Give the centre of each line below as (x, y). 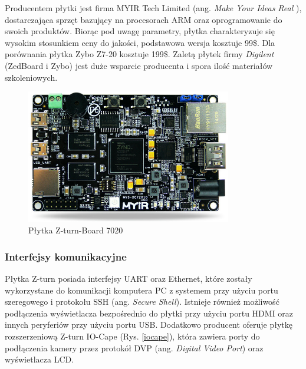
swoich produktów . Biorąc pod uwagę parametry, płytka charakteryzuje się (140, 31)
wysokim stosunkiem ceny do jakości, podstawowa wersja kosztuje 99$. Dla (140, 42)
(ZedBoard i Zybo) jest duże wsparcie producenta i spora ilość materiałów (139, 65)
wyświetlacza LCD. (40, 359)
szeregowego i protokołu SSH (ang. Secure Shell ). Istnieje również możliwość (142, 302)
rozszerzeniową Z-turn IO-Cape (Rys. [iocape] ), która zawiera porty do (132, 336)
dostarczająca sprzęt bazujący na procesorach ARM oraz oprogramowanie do (144, 19)
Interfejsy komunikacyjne (66, 256)
